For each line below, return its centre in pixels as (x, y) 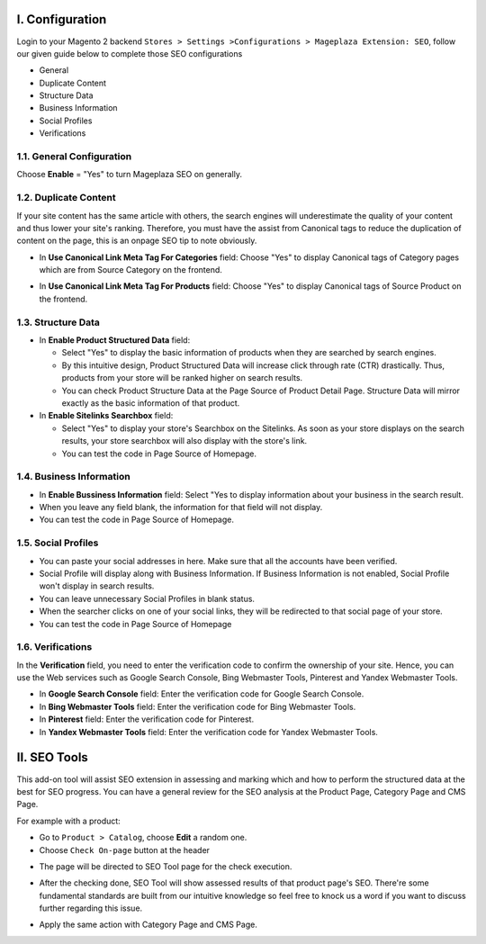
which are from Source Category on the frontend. (130, 270)
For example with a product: (68, 821)
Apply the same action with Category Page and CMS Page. (148, 925)
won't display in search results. (97, 586)
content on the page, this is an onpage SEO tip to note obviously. (137, 241)
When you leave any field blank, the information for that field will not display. (181, 508)
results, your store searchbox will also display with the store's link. (184, 441)
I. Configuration (62, 19)
